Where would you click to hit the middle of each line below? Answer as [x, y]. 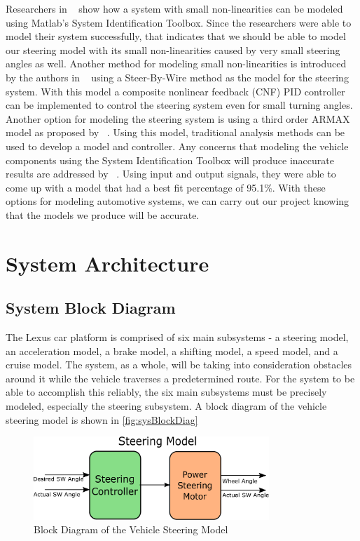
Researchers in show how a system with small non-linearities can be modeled [174, 8]
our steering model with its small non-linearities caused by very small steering [173, 49]
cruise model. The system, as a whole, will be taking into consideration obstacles [179, 365]
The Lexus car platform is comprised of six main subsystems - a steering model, [177, 337]
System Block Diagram [91, 308]
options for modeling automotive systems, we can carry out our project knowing [178, 201]
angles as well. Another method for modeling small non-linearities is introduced [176, 64]
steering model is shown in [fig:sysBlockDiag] [102, 419]
